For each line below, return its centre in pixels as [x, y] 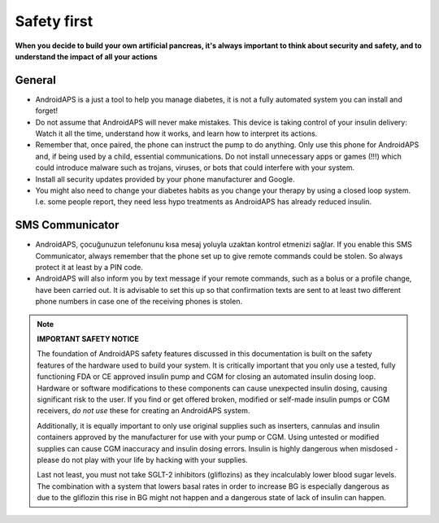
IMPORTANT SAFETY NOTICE [88, 339]
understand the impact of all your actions [86, 56]
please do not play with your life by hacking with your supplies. [142, 460]
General [36, 80]
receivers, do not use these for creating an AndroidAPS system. [143, 411]
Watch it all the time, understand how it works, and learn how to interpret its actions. [176, 133]
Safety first [54, 21]
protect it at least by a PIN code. [89, 268]
